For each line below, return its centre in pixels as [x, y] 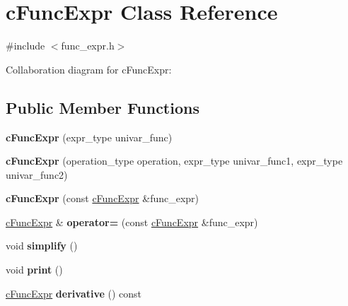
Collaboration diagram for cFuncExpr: [89, 69]
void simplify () [42, 246]
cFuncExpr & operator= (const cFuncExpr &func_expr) [132, 222]
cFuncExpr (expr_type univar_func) [89, 137]
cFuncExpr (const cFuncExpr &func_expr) [103, 198]
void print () [34, 270]
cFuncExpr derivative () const [74, 293]
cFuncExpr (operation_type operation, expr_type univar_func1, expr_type [174, 161]
